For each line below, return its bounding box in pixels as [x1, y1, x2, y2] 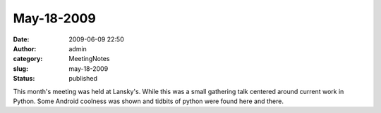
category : [13, 55, 43, 63]
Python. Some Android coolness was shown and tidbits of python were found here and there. [13, 97, 284, 105]
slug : [13, 64, 28, 73]
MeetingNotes [68, 55, 110, 63]
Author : [13, 44, 37, 53]
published [68, 74, 98, 83]
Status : [13, 74, 35, 83]
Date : [13, 35, 30, 44]
